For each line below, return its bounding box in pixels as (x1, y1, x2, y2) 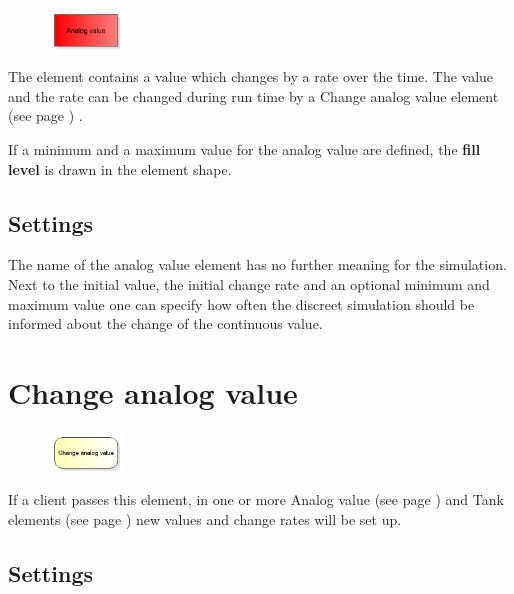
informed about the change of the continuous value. (8, 313, 323, 334)
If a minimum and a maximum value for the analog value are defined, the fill (8, 138, 481, 159)
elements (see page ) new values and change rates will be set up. (8, 508, 402, 529)
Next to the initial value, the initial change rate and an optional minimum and (8, 273, 490, 294)
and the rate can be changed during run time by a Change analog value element (8, 85, 499, 106)
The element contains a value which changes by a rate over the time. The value (8, 66, 494, 87)
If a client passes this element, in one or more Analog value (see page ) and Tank (8, 489, 504, 510)
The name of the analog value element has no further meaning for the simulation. (8, 254, 507, 275)
